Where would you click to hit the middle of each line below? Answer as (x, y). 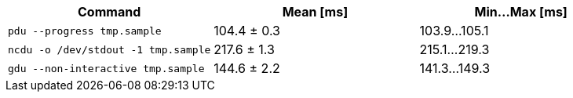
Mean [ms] (315, 12)
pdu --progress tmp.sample (85, 31)
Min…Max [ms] (521, 12)
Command (109, 12)
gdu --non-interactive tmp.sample (106, 68)
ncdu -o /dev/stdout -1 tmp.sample (109, 49)
